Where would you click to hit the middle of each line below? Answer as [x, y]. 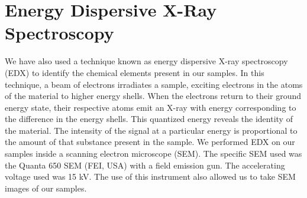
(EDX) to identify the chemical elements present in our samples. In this [135, 72]
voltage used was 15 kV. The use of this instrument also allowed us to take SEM [150, 176]
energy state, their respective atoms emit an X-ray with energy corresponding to [151, 107]
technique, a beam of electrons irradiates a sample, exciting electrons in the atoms [154, 84]
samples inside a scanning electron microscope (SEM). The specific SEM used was [153, 154]
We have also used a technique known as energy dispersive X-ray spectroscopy [146, 61]
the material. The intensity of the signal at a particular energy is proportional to [151, 130]
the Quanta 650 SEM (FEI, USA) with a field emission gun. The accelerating [145, 165]
